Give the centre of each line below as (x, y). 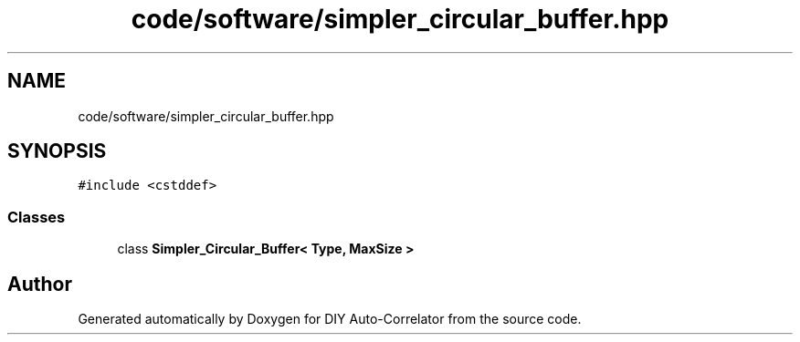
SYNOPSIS (57, 151)
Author (40, 284)
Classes (37, 217)
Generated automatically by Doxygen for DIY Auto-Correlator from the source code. (330, 319)
